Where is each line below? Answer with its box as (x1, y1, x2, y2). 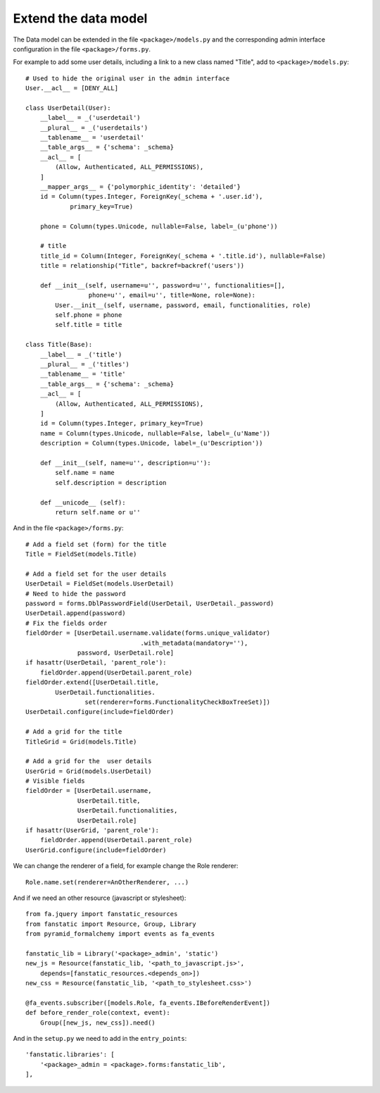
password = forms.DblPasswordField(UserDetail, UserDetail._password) (25, 600, 274, 607)
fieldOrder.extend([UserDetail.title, (25, 679, 160, 686)
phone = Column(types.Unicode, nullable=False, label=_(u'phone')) (39, 222, 278, 230)
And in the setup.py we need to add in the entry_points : (13, 1035, 187, 1043)
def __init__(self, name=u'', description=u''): (39, 459, 211, 467)
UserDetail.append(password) (25, 610, 126, 617)
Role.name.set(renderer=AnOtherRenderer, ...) (25, 878, 189, 886)
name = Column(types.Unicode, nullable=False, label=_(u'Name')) (39, 429, 271, 437)
